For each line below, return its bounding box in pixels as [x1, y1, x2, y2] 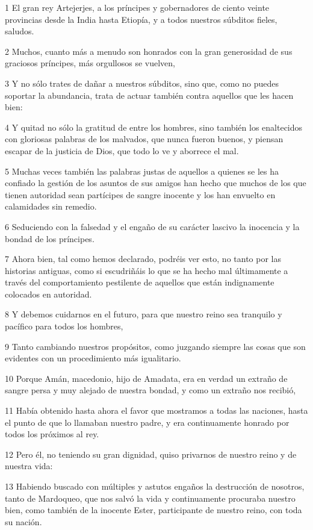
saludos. [5, 25, 34, 37]
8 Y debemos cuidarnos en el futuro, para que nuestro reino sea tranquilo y [5, 308, 282, 320]
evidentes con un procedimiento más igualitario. [5, 352, 181, 364]
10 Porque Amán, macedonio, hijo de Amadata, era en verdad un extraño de [5, 372, 288, 384]
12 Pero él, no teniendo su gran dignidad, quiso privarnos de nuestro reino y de [5, 447, 297, 460]
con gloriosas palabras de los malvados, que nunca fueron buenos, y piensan [5, 132, 284, 145]
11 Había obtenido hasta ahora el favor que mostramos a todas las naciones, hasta [5, 404, 308, 417]
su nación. [5, 515, 42, 528]
